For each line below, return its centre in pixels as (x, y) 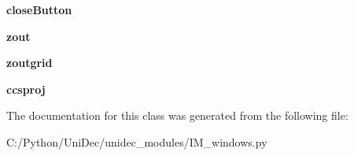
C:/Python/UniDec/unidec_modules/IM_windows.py (137, 141)
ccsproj (26, 89)
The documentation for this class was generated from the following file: (177, 115)
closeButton (39, 9)
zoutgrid (29, 63)
